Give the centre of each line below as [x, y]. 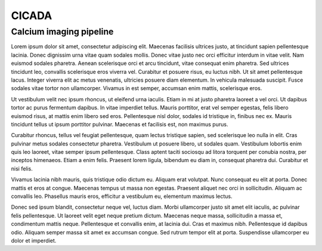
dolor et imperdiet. [34, 240]
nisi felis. [22, 168]
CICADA [32, 16]
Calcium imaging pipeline [62, 32]
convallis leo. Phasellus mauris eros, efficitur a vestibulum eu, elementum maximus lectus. [122, 196]
